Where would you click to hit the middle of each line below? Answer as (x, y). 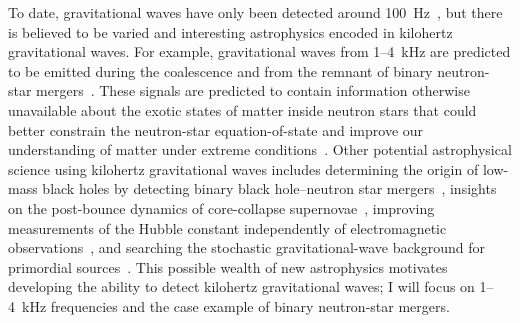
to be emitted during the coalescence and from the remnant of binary (220, 70)
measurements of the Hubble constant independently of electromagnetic (227, 227)
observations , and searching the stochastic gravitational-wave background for (246, 247)
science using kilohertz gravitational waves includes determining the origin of (243, 168)
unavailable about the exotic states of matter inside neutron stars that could (242, 109)
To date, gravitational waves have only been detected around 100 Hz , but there (255, 12)
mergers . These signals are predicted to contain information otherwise (253, 90)
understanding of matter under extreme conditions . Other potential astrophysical (260, 149)
